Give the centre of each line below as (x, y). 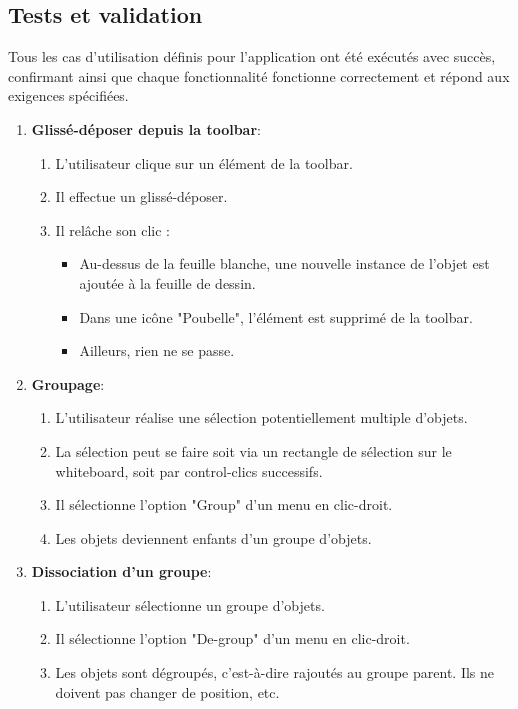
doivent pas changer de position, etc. (167, 691)
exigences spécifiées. (68, 95)
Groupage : (68, 383)
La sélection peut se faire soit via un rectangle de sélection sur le (253, 450)
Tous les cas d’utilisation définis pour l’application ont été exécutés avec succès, (252, 56)
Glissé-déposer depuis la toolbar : (146, 128)
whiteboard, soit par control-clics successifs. (189, 470)
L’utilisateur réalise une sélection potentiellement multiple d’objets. (261, 417)
